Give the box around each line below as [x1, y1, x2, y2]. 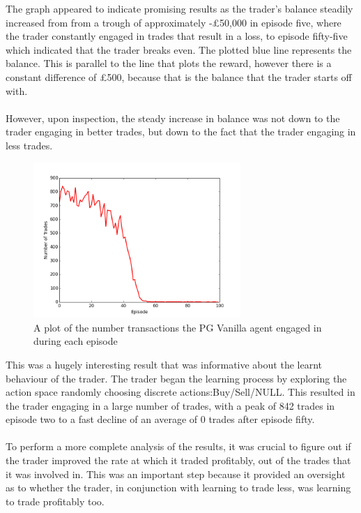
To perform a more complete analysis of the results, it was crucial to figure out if [6, 439, 351, 454]
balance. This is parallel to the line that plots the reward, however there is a [6, 56, 332, 70]
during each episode [33, 334, 118, 348]
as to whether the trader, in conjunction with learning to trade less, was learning [6, 480, 351, 495]
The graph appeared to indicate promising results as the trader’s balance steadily [6, 1, 353, 15]
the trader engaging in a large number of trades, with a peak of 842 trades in [6, 398, 335, 412]
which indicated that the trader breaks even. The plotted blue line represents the [6, 42, 352, 57]
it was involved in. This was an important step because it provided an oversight [6, 466, 346, 481]
